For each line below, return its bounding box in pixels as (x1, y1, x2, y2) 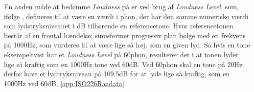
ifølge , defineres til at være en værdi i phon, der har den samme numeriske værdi (4, 11, 249, 21)
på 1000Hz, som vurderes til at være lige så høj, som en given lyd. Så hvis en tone (4, 40, 250, 50)
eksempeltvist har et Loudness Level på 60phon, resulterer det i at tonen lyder (4, 49, 239, 59)
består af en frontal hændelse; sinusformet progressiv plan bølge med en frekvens (4, 30, 246, 40)
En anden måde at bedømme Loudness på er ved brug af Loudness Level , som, (4, 1, 239, 11)
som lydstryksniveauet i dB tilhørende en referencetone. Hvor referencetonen (4, 21, 233, 31)
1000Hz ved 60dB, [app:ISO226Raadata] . (4, 78, 126, 88)
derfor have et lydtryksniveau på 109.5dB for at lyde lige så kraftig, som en (4, 69, 230, 79)
